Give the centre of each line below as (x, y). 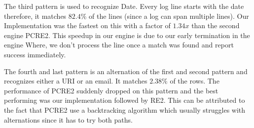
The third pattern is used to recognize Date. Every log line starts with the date (124, 6)
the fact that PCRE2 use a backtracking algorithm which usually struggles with (125, 109)
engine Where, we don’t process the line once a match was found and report (119, 45)
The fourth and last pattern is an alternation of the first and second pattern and (126, 71)
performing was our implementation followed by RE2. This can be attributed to (125, 100)
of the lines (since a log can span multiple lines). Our (169, 16)
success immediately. (35, 54)
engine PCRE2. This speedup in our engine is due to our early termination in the (127, 35)
